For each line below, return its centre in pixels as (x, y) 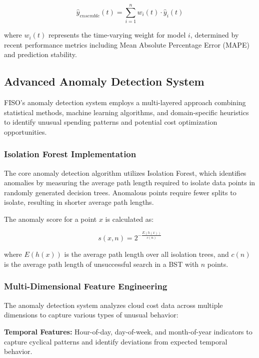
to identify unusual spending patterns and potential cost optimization (111, 122)
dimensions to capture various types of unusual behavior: (91, 315)
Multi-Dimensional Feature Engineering (86, 286)
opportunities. (25, 131)
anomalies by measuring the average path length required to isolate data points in (130, 183)
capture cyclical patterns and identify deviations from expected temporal (116, 341)
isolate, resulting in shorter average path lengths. (79, 202)
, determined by (214, 35)
